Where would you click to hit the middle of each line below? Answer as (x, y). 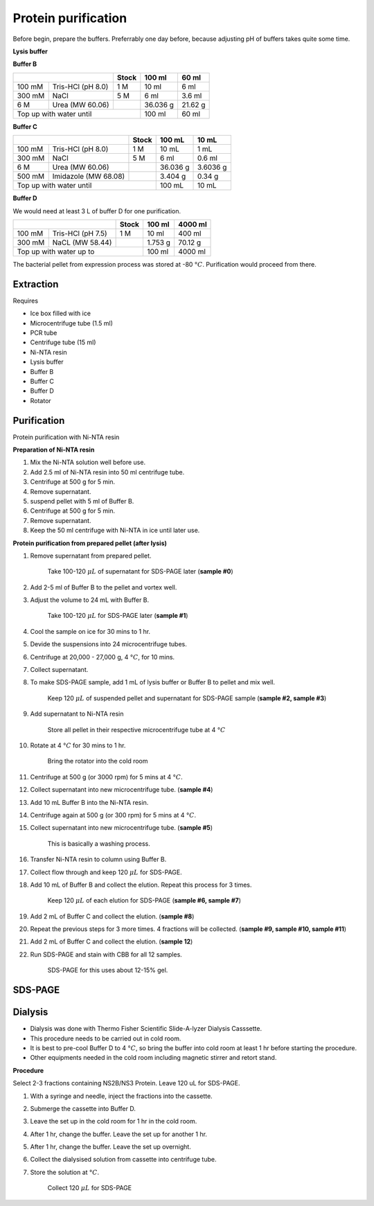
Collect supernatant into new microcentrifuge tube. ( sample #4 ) (122, 790)
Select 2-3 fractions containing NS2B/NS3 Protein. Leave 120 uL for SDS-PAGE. (126, 1083)
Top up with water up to (56, 251)
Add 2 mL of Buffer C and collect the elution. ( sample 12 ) (112, 941)
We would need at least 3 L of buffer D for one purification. (97, 211)
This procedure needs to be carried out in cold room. (106, 1038)
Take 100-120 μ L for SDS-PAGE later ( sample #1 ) (118, 616)
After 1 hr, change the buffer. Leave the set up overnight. (111, 1147)
